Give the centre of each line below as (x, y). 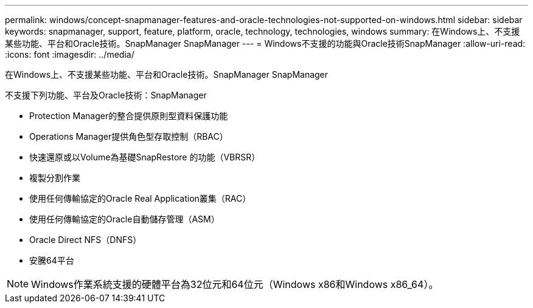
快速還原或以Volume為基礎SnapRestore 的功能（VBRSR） (145, 157)
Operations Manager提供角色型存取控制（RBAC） (129, 136)
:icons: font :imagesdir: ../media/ (70, 54)
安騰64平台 (52, 260)
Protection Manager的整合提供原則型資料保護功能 (129, 116)
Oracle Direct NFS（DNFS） (85, 240)
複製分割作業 (55, 178)
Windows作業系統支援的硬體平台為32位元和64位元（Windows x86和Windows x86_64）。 (235, 284)
